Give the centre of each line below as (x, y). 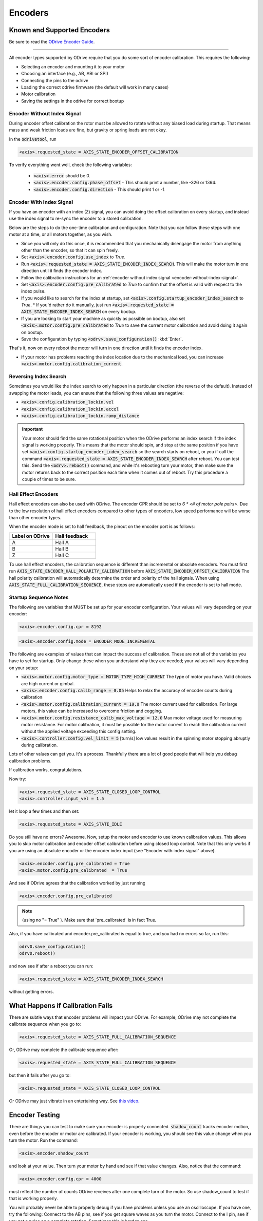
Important (33, 429)
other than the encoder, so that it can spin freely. (70, 250)
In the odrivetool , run (33, 139)
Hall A (62, 542)
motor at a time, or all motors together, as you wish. (61, 234)
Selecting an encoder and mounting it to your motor (73, 66)
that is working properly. (33, 1199)
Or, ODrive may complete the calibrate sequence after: (64, 1050)
